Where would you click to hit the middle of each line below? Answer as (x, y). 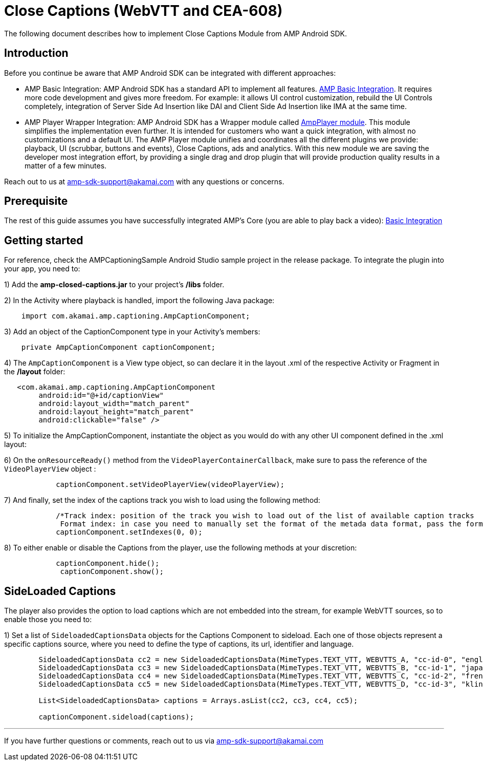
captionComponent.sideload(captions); (116, 717)
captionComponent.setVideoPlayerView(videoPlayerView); (170, 485)
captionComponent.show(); (112, 572)
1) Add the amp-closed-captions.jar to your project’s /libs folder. (114, 285)
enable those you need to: (48, 620)
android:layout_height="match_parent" (116, 412)
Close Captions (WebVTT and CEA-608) (144, 11)
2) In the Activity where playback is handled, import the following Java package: (139, 301)
